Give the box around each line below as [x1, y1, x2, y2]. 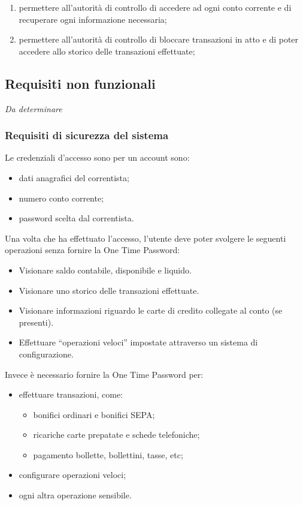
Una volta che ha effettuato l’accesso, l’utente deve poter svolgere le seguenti [5, 232, 286, 244]
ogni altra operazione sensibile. [19, 489, 132, 501]
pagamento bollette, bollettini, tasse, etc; [33, 448, 183, 461]
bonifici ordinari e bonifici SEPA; [33, 408, 155, 420]
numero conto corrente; [19, 191, 104, 204]
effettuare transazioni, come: [19, 388, 123, 401]
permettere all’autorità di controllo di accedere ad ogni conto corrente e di [19, 1, 292, 13]
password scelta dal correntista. [19, 212, 134, 224]
